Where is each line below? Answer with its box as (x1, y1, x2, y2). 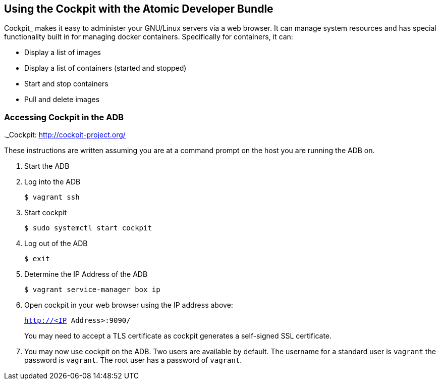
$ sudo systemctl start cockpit (24, 224, 152, 232)
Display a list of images (24, 48, 101, 57)
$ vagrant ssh (24, 193, 80, 202)
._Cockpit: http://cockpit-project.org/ (4, 130, 126, 139)
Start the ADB (24, 162, 70, 171)
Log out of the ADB (24, 239, 88, 248)
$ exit (24, 255, 50, 263)
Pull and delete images (24, 95, 100, 104)
